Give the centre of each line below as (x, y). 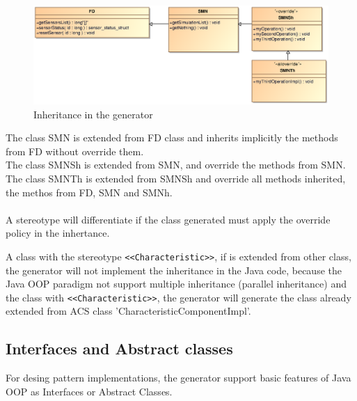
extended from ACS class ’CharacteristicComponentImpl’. (128, 311)
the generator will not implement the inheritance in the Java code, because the (174, 270)
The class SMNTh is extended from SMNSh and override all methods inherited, (176, 178)
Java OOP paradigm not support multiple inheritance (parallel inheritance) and (176, 284)
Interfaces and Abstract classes (119, 348)
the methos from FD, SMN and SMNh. (89, 192)
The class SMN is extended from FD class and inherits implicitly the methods (172, 137)
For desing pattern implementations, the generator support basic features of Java (178, 378)
